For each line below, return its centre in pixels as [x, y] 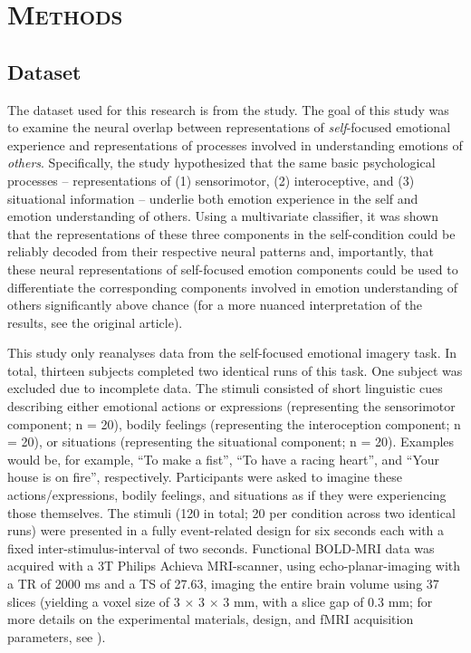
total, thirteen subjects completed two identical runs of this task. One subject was [235, 370]
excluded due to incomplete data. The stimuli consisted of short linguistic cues [225, 388]
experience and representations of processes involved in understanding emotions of [235, 144]
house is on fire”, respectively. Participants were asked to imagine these [205, 477]
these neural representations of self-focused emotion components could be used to [233, 269]
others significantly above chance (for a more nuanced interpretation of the [215, 305]
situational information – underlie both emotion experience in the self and [213, 198]
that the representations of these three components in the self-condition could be [231, 233]
